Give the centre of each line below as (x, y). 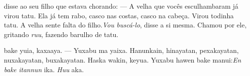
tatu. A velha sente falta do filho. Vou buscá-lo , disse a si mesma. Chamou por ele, (125, 25)
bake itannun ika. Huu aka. (44, 69)
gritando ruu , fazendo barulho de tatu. (61, 34)
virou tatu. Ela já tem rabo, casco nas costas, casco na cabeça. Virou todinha (119, 15)
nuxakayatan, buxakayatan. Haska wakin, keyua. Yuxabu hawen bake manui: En (123, 59)
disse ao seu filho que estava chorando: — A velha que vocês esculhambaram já (121, 6)
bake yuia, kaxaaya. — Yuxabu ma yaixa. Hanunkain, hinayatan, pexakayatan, (121, 50)
